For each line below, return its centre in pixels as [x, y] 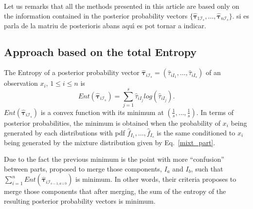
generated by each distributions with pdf [64, 132]
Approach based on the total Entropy [100, 52]
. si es [241, 15]
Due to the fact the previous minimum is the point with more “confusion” [114, 159]
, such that [207, 168]
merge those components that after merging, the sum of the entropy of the [115, 191]
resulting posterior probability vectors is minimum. [80, 200]
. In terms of [215, 112]
